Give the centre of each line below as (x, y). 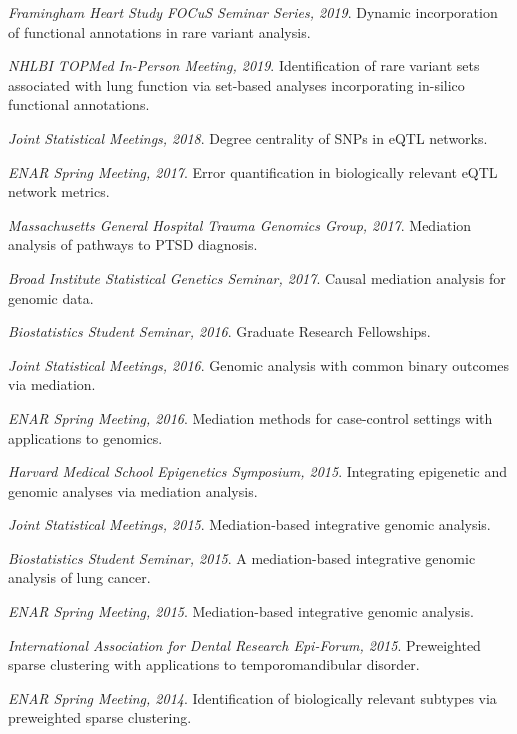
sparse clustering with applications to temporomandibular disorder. (214, 664)
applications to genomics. (85, 437)
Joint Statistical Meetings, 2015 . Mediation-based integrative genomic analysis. (249, 524)
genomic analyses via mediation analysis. (133, 490)
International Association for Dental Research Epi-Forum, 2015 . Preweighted (244, 644)
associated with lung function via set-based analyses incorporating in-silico (236, 84)
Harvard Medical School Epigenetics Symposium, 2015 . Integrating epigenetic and (258, 471)
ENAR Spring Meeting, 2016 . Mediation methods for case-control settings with (250, 417)
